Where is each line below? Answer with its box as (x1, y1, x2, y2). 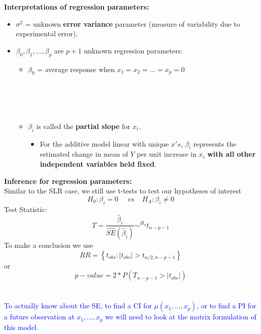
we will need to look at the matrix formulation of (105, 311, 256, 322)
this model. (4, 321, 39, 332)
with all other (207, 149, 256, 159)
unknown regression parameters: (83, 45, 183, 55)
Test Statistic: (4, 204, 47, 214)
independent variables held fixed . (40, 158, 156, 169)
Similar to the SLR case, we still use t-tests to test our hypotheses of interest (4, 185, 241, 196)
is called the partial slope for (36, 120, 131, 131)
